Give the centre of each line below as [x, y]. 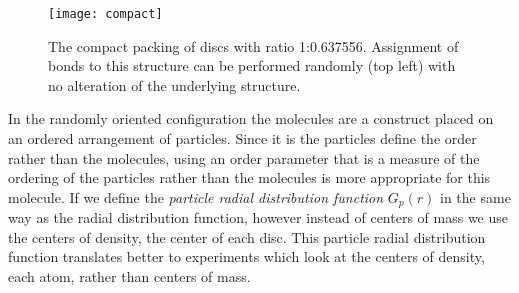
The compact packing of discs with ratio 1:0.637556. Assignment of [253, 45]
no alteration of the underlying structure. [174, 84]
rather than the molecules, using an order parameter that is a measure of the [244, 157]
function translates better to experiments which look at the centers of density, [246, 256]
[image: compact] [105, 14]
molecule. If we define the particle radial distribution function [196, 196]
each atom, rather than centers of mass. [129, 276]
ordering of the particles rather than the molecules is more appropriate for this [249, 177]
